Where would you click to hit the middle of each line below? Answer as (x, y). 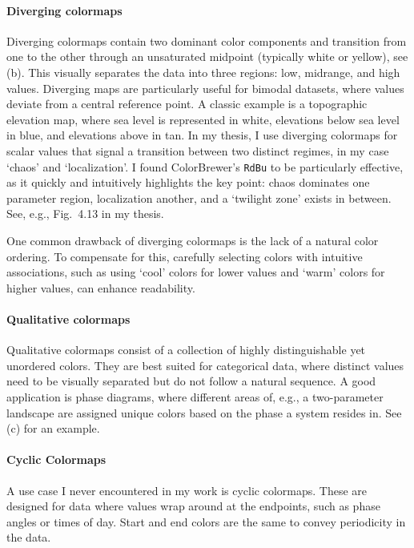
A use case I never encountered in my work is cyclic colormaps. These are (187, 490)
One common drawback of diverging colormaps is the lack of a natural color (193, 240)
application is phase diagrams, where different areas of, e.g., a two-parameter (195, 396)
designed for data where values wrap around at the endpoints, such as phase (193, 506)
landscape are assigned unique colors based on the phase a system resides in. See (204, 412)
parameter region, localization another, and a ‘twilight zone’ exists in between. (199, 197)
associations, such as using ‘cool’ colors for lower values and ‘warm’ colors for (196, 272)
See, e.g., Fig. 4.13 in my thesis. (85, 214)
